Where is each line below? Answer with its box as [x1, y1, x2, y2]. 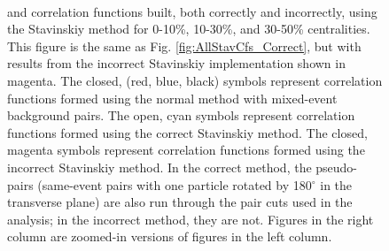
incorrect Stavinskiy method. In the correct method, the [7, 157, 312, 176]
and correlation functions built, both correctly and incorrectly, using [7, 2, 377, 20]
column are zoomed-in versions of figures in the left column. [7, 227, 332, 246]
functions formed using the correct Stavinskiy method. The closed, [7, 123, 368, 141]
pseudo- [315, 157, 358, 176]
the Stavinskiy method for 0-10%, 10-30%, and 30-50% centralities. [7, 19, 370, 38]
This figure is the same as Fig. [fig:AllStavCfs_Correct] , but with [7, 36, 362, 55]
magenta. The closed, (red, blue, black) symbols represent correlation [7, 71, 383, 89]
